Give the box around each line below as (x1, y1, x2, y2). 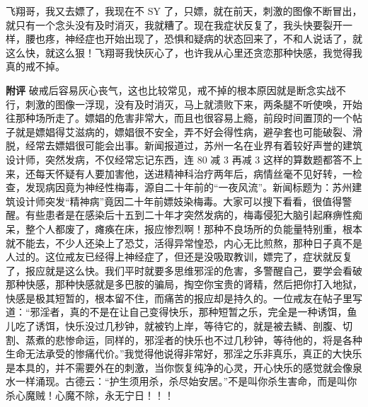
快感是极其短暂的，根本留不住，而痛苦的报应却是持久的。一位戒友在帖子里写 (6, 290, 362, 305)
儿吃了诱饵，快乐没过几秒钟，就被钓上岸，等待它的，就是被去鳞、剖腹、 (6, 319, 343, 333)
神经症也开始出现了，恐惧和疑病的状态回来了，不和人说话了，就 (64, 31, 362, 46)
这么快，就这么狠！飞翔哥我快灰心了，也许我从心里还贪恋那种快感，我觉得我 (6, 45, 362, 59)
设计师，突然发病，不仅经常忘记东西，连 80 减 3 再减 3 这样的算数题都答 (6, 151, 343, 166)
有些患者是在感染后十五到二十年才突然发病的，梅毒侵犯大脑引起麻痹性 (25, 207, 352, 222)
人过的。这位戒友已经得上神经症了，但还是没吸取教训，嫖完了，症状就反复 (6, 249, 352, 264)
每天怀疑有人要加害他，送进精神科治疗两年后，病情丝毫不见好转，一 (35, 166, 352, 180)
